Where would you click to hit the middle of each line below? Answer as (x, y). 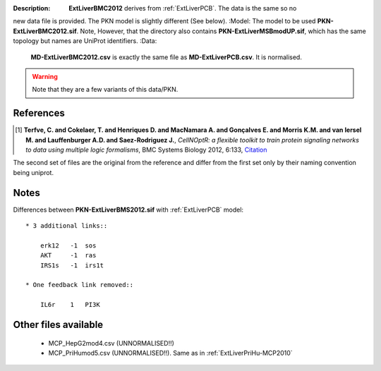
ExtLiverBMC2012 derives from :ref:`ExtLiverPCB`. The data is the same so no (183, 8)
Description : (32, 8)
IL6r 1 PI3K (70, 305)
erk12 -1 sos (68, 245)
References (39, 113)
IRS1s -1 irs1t (72, 265)
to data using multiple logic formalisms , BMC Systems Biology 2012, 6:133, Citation (146, 150)
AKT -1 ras (68, 255)
